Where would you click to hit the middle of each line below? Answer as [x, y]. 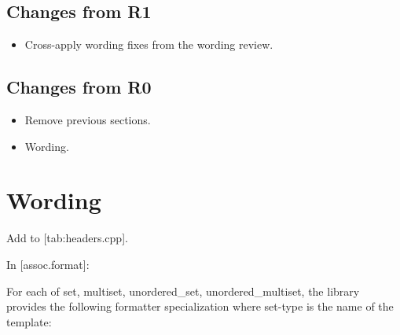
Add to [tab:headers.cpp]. [67, 238]
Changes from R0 [79, 87]
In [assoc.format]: [48, 264]
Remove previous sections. [88, 120]
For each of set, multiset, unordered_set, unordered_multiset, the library [183, 291]
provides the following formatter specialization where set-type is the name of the [200, 306]
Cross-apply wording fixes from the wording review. [149, 44]
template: [29, 321]
